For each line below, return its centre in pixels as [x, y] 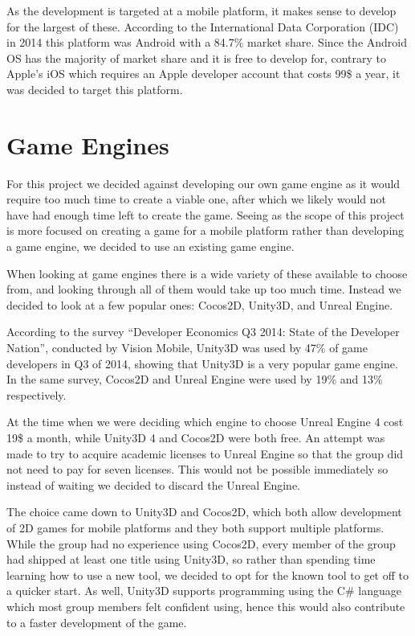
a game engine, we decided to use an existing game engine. [151, 246]
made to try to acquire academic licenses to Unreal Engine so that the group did [205, 453]
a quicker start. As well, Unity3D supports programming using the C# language [204, 591]
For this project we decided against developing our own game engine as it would [203, 183]
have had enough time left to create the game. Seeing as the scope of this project [205, 214]
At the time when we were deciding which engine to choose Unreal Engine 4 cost [205, 422]
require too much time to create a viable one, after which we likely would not [197, 199]
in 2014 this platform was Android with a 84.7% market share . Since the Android [207, 42]
